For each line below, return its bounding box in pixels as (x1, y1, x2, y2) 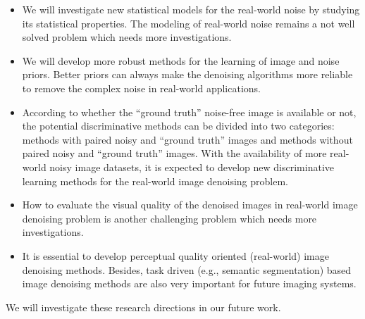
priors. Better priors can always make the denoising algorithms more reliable (22, 67, 353, 82)
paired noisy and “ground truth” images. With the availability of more (22, 146, 327, 161)
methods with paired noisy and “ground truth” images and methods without (22, 132, 353, 146)
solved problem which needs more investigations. (22, 30, 232, 44)
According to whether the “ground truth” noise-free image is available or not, (22, 104, 357, 119)
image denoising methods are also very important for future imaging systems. (22, 276, 357, 291)
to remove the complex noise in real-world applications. (22, 80, 261, 95)
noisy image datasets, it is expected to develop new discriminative (49, 159, 334, 174)
